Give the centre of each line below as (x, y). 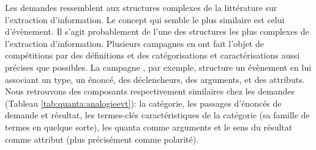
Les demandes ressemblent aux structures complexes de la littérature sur (141, 7)
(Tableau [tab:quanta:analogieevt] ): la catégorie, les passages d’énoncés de (143, 103)
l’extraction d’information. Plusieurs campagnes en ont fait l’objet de (134, 43)
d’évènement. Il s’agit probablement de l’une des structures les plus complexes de (157, 31)
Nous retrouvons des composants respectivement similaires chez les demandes (150, 91)
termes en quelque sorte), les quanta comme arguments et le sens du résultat (149, 127)
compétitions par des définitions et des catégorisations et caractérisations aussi (152, 55)
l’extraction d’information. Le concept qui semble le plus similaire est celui (145, 19)
